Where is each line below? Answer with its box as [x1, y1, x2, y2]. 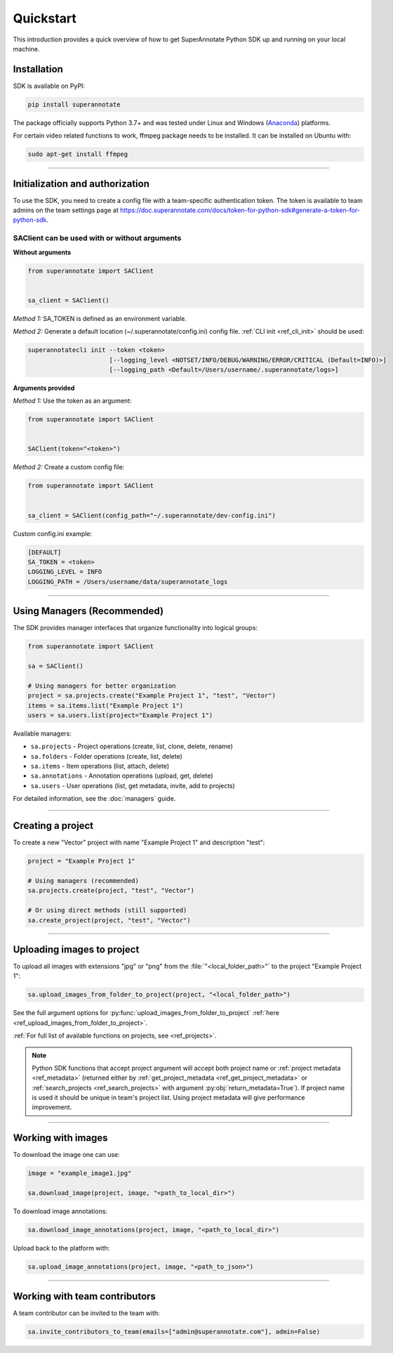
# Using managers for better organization [27, 681, 176, 690]
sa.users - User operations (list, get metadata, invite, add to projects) [30, 781, 235, 790]
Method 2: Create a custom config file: [13, 463, 125, 471]
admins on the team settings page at [13, 206, 119, 214]
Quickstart [13, 11, 77, 26]
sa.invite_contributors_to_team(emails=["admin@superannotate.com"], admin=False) [27, 1328, 321, 1335]
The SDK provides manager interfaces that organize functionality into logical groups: [13, 624, 258, 632]
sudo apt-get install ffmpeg [27, 150, 128, 158]
